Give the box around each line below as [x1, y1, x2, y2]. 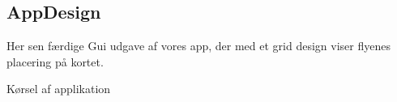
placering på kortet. [6, 53, 104, 70]
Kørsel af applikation [6, 80, 111, 97]
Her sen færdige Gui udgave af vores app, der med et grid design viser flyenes [6, 37, 391, 54]
